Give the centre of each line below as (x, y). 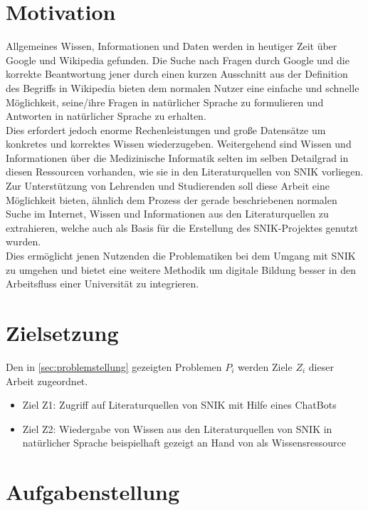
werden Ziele (265, 366)
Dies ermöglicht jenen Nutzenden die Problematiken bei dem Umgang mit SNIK (181, 256)
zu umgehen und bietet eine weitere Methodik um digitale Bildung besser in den (181, 269)
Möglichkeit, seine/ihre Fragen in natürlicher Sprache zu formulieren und (165, 102)
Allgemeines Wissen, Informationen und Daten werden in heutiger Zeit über (172, 46)
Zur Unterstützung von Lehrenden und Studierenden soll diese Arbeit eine (168, 186)
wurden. (23, 241)
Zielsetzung (62, 332)
